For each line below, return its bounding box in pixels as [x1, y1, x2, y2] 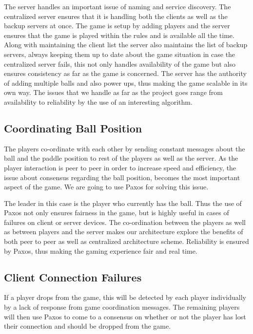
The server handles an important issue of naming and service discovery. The [4, 1, 231, 11]
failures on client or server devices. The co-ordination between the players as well [4, 217, 246, 227]
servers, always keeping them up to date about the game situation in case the [4, 49, 235, 59]
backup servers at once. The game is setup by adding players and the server [4, 20, 230, 31]
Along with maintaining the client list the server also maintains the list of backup [4, 39, 248, 50]
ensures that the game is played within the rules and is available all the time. [4, 30, 234, 40]
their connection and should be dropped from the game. [4, 321, 171, 331]
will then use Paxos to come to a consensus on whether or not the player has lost [4, 311, 246, 321]
